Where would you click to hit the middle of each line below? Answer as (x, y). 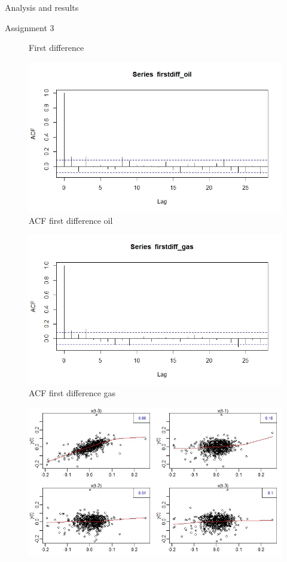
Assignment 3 (30, 27)
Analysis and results (42, 7)
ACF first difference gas (72, 393)
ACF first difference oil (71, 220)
